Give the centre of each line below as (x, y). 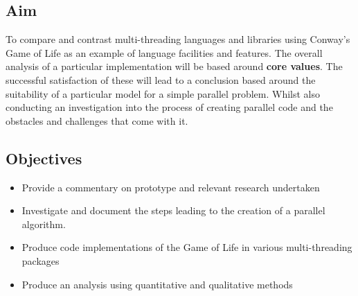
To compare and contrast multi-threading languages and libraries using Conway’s (178, 39)
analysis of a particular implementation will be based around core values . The (174, 66)
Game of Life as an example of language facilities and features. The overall (164, 52)
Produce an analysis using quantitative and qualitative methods (157, 284)
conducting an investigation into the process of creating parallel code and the (169, 107)
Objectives (44, 158)
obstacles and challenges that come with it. (97, 120)
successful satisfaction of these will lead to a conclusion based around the (161, 79)
